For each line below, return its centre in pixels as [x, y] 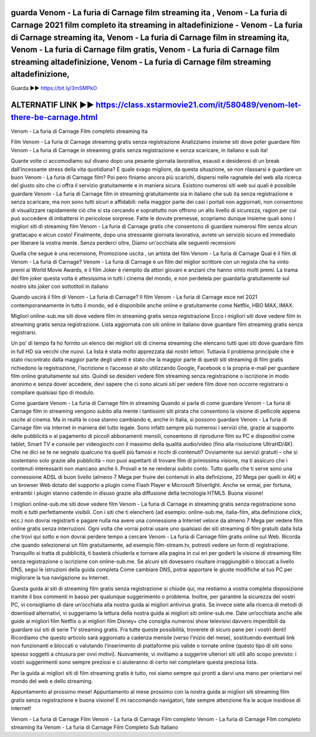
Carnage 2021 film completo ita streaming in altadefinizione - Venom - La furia [157, 25]
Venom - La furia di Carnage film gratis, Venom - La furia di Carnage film [145, 50]
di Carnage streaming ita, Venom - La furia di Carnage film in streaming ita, [150, 37]
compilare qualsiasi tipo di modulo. [53, 392]
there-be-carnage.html [54, 117]
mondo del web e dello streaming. [52, 681]
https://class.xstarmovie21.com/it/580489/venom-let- [198, 105]
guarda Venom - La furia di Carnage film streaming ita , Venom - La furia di [149, 13]
